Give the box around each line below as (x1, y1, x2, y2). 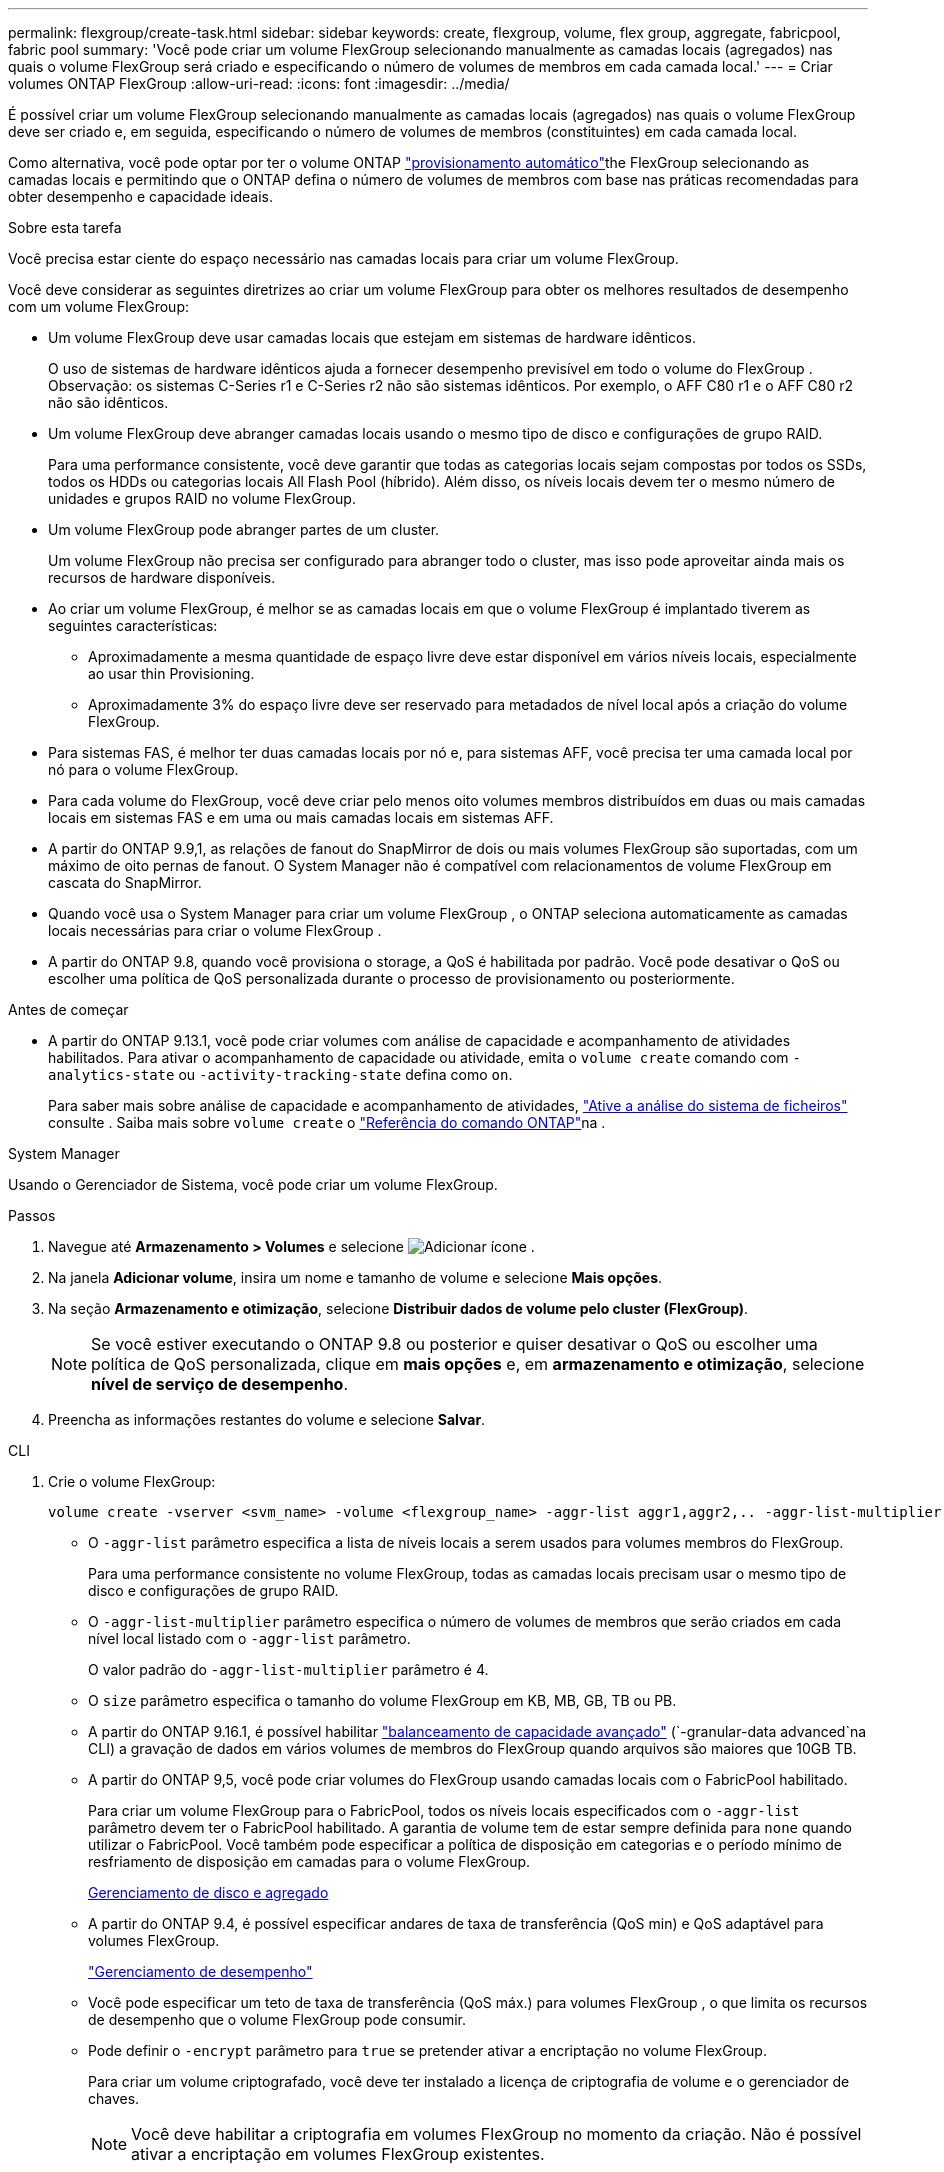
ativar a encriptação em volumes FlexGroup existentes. (131, 2144, 545, 2164)
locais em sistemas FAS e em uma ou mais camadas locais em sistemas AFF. (48, 809, 554, 826)
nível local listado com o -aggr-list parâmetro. (88, 1630, 411, 1647)
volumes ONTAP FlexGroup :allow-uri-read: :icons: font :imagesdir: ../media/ (8, 75, 510, 92)
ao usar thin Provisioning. (88, 665, 255, 682)
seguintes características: (48, 617, 218, 634)
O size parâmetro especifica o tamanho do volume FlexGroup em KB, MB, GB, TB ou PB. (88, 1692, 677, 1709)
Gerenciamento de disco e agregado (88, 1884, 329, 1901)
